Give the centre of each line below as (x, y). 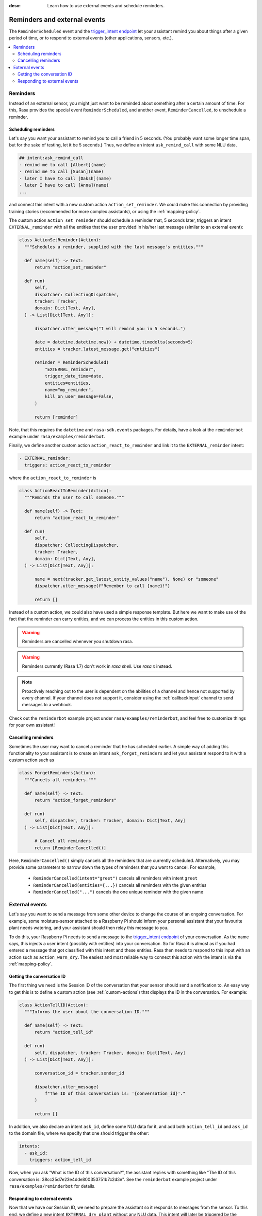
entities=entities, (68, 383)
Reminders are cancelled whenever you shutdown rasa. (78, 642)
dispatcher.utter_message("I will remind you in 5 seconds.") (110, 329)
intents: (30, 1146)
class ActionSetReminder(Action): (60, 240)
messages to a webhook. (47, 705)
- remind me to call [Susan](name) (61, 172)
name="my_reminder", (69, 390)
